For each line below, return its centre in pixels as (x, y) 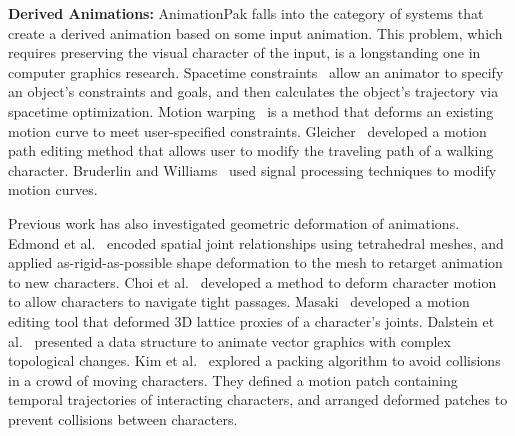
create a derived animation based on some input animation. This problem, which (255, 32)
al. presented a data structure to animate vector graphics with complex (229, 340)
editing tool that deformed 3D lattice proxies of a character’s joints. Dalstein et (251, 320)
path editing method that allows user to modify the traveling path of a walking (251, 150)
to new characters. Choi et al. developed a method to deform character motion (252, 281)
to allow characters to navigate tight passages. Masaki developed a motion (239, 301)
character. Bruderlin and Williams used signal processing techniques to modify (252, 169)
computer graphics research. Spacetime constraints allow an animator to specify (256, 71)
